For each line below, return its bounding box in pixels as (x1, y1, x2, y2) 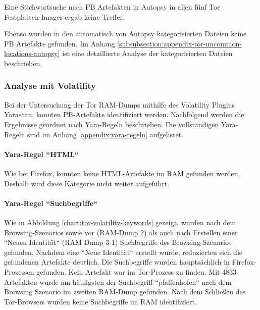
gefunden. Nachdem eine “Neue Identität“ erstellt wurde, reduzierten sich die (4, 246, 243, 257)
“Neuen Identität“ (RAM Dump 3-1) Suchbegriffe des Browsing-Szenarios (4, 237, 232, 247)
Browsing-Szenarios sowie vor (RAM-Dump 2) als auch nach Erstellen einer (4, 227, 238, 237)
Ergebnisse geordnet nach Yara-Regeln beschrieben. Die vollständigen (4, 119, 219, 129)
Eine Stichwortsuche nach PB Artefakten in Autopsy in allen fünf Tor (4, 2, 220, 12)
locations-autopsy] (4, 48, 60, 59)
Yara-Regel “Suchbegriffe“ (4, 197, 97, 208)
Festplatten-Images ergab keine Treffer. (4, 11, 125, 22)
